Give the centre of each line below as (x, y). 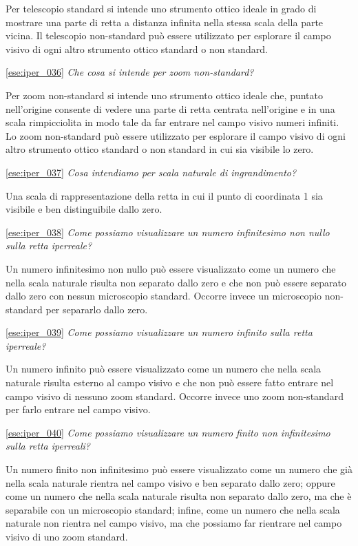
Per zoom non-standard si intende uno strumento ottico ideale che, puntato (164, 95)
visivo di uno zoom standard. (67, 536)
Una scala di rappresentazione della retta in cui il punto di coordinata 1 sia (164, 195)
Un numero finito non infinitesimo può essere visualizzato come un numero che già (179, 469)
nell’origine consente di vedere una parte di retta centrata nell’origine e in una (170, 108)
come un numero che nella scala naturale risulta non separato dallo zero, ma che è (179, 496)
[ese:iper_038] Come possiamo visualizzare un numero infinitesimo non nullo (168, 232)
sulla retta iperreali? (48, 446)
